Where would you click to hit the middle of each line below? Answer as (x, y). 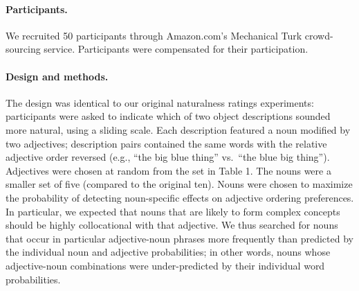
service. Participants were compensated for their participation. (176, 49)
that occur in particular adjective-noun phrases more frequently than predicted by (179, 238)
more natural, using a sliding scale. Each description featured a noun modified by (178, 129)
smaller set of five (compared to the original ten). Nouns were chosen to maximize (179, 184)
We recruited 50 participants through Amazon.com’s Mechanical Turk (154, 35)
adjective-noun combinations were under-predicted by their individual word (165, 265)
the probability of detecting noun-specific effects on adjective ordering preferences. (180, 197)
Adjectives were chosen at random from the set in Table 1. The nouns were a (168, 170)
